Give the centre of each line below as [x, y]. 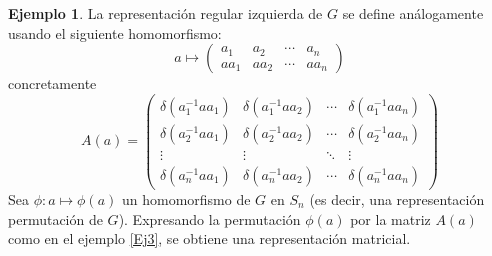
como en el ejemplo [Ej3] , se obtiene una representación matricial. [209, 238]
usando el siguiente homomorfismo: [115, 32]
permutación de [55, 218]
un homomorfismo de [186, 198]
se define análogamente [413, 13]
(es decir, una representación [397, 198]
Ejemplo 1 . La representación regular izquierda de [165, 13]
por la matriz [390, 218]
